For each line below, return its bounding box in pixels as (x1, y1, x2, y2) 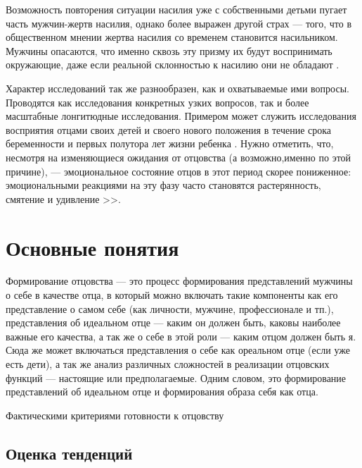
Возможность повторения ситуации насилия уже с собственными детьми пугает (6, 2, 347, 16)
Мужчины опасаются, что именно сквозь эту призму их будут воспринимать (6, 43, 332, 58)
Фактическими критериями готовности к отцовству (6, 407, 224, 422)
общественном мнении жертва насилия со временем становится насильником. (6, 30, 338, 44)
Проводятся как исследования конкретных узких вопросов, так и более (6, 94, 309, 109)
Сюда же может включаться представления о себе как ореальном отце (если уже (6, 343, 350, 357)
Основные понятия (6, 233, 179, 261)
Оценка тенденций (6, 442, 133, 464)
